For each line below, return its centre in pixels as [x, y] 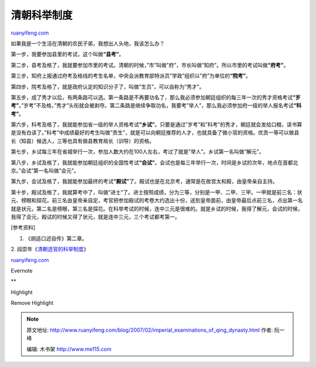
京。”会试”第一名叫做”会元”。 [45, 171]
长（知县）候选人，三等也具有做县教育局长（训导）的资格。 [83, 141]
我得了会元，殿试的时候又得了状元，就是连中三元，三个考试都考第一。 [95, 216]
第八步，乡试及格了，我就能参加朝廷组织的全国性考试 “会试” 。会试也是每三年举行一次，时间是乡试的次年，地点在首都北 [154, 162]
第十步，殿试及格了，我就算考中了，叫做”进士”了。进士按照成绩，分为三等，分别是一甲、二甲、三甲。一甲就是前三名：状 [157, 192]
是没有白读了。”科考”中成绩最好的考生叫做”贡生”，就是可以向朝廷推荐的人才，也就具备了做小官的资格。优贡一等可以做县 [155, 132]
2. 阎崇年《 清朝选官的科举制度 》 [50, 249]
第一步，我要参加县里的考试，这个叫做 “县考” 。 [68, 54]
